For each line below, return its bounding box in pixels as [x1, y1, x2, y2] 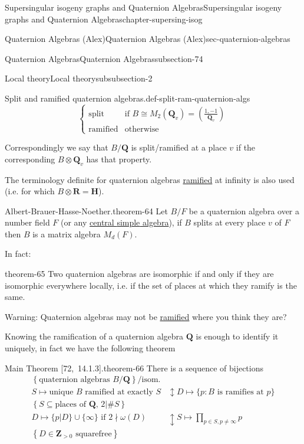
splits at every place [193, 216, 266, 228]
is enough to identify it [196, 330, 279, 342]
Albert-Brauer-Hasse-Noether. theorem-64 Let [5, 204, 168, 217]
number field [5, 216, 50, 228]
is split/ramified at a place [131, 141, 227, 154]
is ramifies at [217, 388, 264, 397]
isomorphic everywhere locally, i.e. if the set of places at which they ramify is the [5, 279, 297, 291]
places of [55, 400, 86, 409]
